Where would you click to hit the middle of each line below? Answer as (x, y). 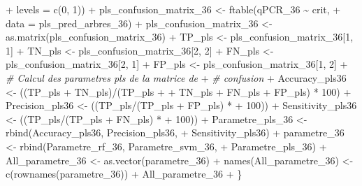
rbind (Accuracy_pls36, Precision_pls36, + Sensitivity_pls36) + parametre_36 (175, 133)
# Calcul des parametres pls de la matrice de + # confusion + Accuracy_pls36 (176, 77)
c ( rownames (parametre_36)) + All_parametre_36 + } (124, 174)
